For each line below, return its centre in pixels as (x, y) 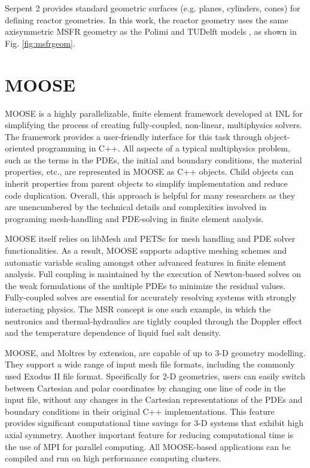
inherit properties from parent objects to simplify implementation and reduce (146, 183)
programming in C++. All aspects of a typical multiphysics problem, (164, 148)
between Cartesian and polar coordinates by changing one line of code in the (145, 388)
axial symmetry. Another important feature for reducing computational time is (149, 434)
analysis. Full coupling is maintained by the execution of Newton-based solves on (153, 274)
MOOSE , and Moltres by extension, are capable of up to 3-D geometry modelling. (155, 352)
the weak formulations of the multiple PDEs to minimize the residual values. (145, 285)
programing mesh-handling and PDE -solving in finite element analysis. (134, 218)
